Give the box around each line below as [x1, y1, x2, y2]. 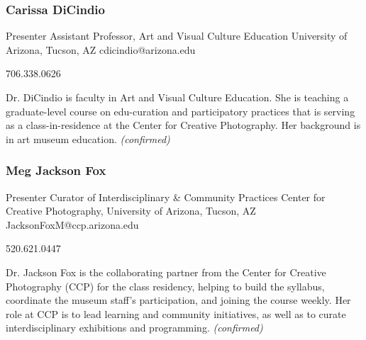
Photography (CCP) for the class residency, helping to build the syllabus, [6, 278, 325, 293]
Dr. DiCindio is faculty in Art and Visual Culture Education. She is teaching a [6, 90, 349, 104]
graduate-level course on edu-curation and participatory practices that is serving [6, 103, 355, 118]
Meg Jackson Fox [6, 161, 106, 179]
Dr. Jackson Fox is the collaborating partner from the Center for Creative [6, 264, 326, 279]
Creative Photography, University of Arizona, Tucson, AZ [6, 203, 256, 218]
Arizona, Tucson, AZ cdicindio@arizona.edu [6, 42, 196, 57]
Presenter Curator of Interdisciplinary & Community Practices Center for [6, 189, 326, 204]
